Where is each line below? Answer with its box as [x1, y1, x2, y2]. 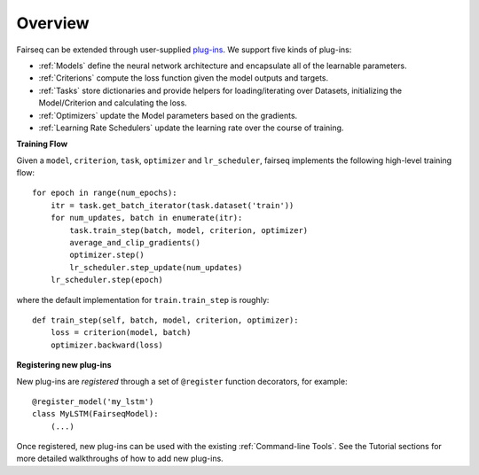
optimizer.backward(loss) [50, 339, 164, 350]
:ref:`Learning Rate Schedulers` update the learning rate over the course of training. [38, 122, 344, 133]
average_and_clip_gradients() [69, 237, 201, 248]
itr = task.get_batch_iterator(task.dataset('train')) [50, 200, 294, 210]
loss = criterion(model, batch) [50, 328, 192, 338]
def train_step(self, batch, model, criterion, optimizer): [32, 315, 299, 325]
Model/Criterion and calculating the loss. [38, 97, 188, 108]
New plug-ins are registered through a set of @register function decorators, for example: [16, 376, 348, 386]
